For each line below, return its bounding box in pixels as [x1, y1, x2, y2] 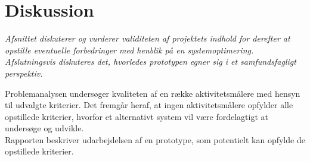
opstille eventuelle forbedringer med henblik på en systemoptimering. [5, 43, 254, 56]
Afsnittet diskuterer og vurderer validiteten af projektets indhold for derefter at [5, 32, 290, 45]
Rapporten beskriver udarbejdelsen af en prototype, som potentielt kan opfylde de [5, 133, 305, 146]
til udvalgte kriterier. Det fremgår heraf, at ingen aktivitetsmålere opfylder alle [5, 99, 293, 111]
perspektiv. [5, 67, 43, 79]
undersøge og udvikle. [5, 122, 84, 134]
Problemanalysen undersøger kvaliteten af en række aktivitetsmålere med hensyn [5, 87, 300, 99]
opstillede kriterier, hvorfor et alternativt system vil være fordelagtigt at [5, 110, 268, 122]
